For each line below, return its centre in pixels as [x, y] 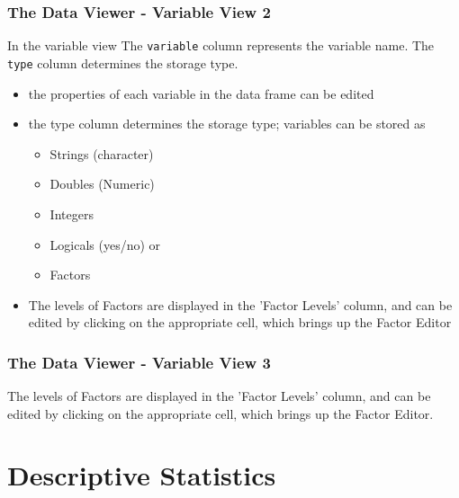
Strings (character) [102, 153]
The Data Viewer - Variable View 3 [139, 362]
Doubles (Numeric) [102, 184]
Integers [72, 213]
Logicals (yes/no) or [105, 244]
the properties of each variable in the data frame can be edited [201, 93]
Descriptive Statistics [142, 475]
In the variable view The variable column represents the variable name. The [221, 45]
